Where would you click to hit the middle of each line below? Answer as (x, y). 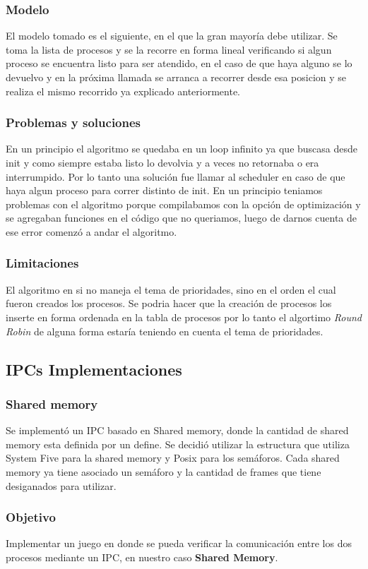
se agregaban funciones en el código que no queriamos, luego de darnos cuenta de (182, 218)
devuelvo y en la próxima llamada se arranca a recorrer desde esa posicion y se (176, 77)
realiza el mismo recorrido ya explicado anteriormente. (123, 91)
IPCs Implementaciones (94, 369)
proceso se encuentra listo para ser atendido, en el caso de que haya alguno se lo (179, 63)
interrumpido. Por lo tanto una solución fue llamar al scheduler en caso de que (176, 176)
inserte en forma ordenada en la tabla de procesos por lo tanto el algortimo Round (184, 317)
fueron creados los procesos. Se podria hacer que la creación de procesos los (169, 303)
